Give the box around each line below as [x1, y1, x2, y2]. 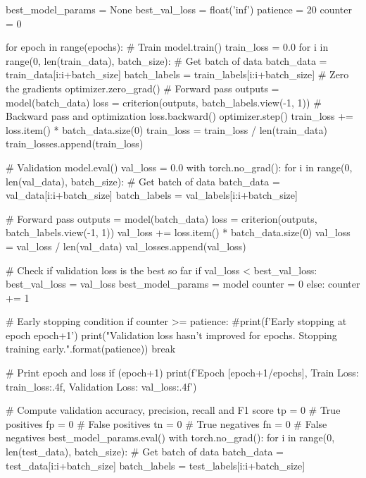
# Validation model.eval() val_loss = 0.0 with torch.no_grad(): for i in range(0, [6, 159, 353, 174]
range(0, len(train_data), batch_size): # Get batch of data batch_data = [6, 53, 327, 68]
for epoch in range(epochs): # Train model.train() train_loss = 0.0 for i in [6, 39, 329, 54]
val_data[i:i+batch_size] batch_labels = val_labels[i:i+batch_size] [6, 188, 298, 202]
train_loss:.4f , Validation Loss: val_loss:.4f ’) [6, 379, 197, 393]
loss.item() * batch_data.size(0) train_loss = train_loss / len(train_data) [6, 122, 327, 137]
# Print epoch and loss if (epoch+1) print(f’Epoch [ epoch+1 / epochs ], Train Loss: [6, 365, 359, 380]
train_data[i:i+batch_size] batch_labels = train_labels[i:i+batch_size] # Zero [6, 67, 349, 82]
